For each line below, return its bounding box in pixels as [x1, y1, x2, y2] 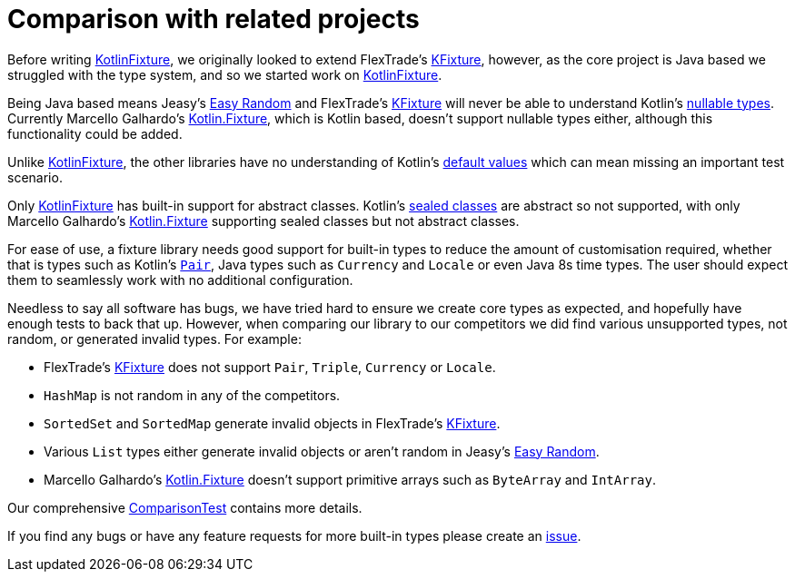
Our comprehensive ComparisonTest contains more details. [7, 499, 363, 515]
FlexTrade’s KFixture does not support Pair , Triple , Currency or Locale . [44, 358, 496, 375]
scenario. [7, 169, 63, 185]
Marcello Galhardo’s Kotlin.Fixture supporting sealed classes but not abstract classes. [7, 212, 520, 229]
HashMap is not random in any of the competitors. [44, 387, 341, 403]
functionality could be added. [7, 125, 183, 142]
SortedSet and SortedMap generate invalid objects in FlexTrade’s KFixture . [44, 415, 501, 431]
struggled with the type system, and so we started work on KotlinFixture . [7, 66, 442, 83]
